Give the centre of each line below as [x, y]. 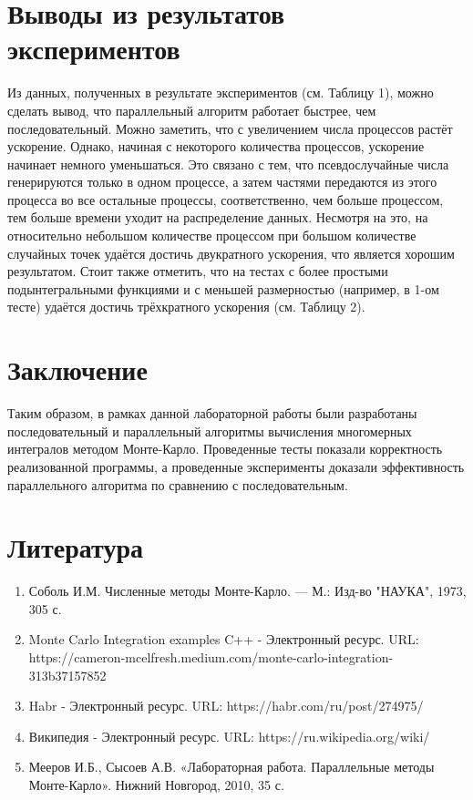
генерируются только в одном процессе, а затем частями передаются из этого [222, 182]
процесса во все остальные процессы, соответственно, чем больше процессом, [226, 199]
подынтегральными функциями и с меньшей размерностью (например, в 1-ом [223, 288]
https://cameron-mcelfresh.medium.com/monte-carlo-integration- [211, 657]
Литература [75, 547]
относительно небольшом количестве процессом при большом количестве [212, 236]
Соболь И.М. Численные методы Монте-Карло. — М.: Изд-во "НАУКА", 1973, [247, 591]
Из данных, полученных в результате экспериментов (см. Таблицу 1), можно [221, 92]
